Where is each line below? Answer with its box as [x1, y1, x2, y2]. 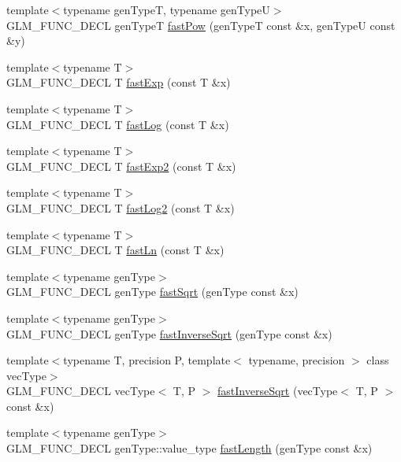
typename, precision [248, 352, 345, 368]
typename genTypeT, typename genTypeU [63, 2, 270, 17]
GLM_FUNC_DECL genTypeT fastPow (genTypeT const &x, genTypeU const [6, 17, 395, 33]
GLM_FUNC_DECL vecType [6, 383, 155, 399]
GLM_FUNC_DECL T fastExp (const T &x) [6, 74, 231, 91]
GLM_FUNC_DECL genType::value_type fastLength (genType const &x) [6, 440, 373, 456]
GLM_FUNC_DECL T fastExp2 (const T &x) [6, 157, 236, 174]
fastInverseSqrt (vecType [217, 383, 338, 399]
